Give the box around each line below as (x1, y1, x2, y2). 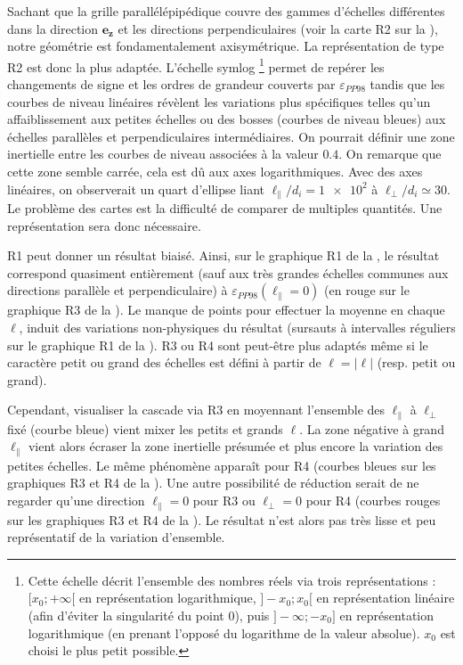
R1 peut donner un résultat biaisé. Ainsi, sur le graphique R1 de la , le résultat (7, 246, 440, 265)
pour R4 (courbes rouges (305, 491, 441, 510)
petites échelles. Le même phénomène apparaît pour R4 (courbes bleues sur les (7, 456, 436, 474)
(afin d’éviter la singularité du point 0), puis (28, 605, 270, 624)
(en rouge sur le (324, 281, 410, 300)
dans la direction (7, 19, 99, 37)
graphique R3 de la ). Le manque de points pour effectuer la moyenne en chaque (7, 300, 445, 319)
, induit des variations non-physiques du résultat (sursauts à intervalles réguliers (19, 318, 456, 337)
